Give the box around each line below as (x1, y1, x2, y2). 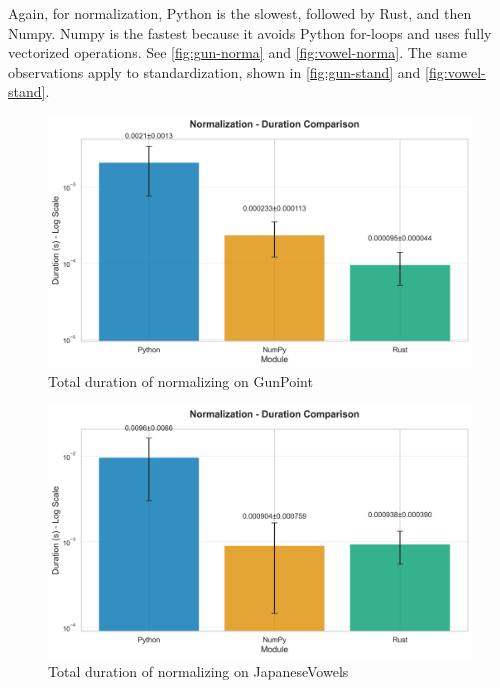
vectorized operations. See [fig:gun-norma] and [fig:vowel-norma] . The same (8, 42, 467, 63)
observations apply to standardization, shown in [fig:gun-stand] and (8, 61, 421, 82)
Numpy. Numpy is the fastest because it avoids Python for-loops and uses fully (8, 22, 492, 43)
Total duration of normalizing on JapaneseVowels (48, 661, 349, 682)
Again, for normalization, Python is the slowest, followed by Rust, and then (8, 3, 472, 23)
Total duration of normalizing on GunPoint (48, 371, 313, 392)
